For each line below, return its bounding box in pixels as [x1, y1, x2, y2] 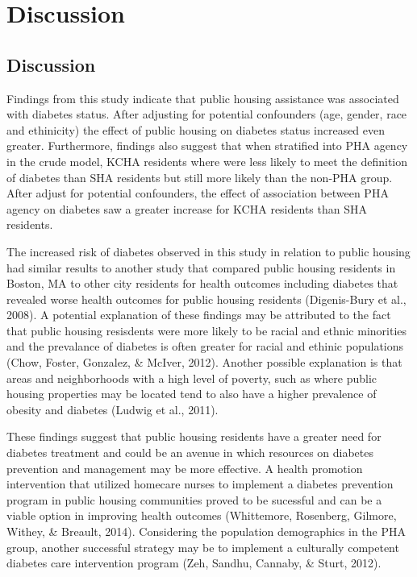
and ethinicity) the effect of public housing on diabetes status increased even [6, 121, 386, 138]
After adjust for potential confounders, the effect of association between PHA [6, 185, 389, 201]
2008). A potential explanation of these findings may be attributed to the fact [6, 306, 391, 323]
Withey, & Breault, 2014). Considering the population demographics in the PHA [6, 523, 406, 540]
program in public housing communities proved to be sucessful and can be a [6, 491, 382, 508]
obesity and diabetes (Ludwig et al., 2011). [6, 401, 219, 417]
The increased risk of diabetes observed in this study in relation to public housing [6, 243, 411, 259]
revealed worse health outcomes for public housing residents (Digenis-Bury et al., [6, 290, 407, 307]
